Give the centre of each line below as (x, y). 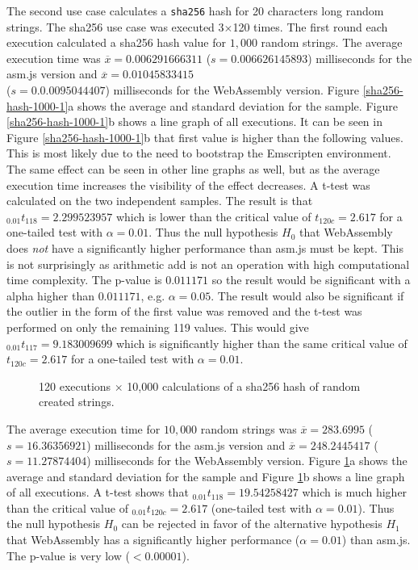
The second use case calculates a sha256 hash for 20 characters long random (195, 10)
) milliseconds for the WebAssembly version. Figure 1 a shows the (247, 461)
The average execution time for (84, 428)
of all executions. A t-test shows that (98, 492)
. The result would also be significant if (307, 295)
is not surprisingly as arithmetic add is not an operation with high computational (208, 264)
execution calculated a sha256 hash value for (117, 42)
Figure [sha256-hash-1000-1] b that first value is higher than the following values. (205, 137)
